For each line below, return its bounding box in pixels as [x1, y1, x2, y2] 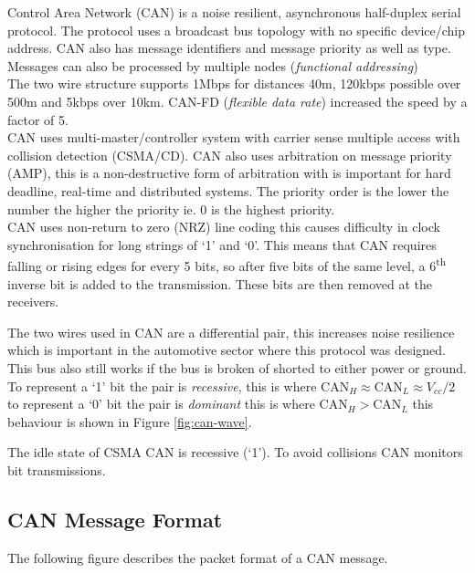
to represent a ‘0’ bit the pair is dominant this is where [7, 394, 315, 413]
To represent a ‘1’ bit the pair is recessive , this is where [7, 376, 317, 395]
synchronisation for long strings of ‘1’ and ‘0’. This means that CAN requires [7, 234, 437, 254]
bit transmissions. [7, 460, 106, 479]
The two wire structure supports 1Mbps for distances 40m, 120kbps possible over [7, 74, 461, 93]
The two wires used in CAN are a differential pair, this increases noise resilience [7, 322, 455, 341]
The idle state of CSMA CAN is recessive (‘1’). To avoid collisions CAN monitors [7, 443, 463, 462]
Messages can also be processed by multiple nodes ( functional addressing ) [7, 56, 418, 75]
